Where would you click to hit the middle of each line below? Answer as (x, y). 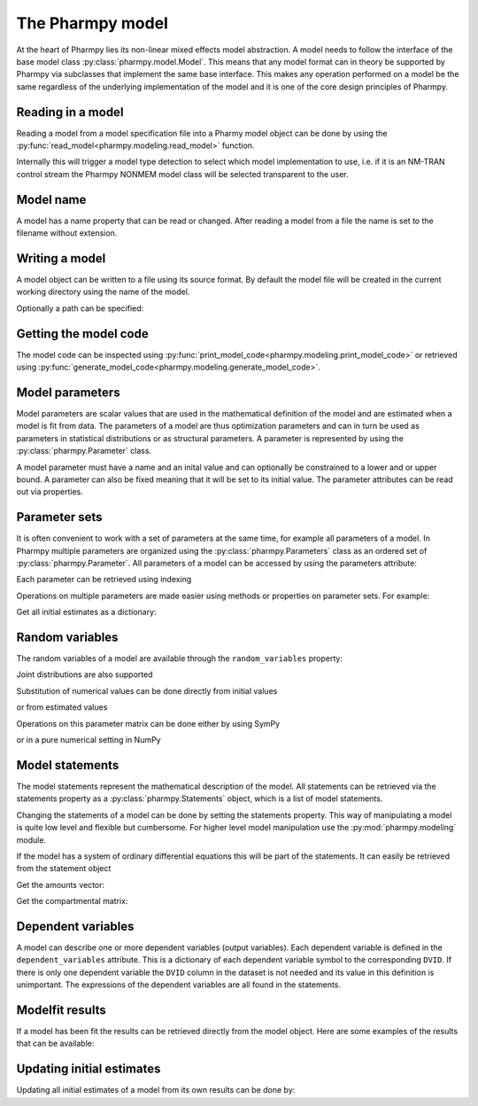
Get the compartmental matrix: (72, 901)
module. (31, 840)
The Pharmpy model (92, 23)
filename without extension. (67, 233)
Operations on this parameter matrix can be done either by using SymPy (148, 723)
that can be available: (55, 1044)
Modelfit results (61, 1010)
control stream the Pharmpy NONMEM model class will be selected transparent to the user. (182, 174)
